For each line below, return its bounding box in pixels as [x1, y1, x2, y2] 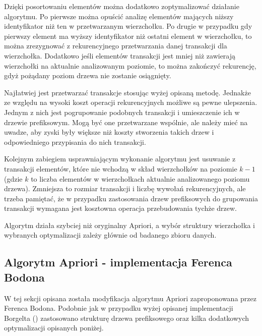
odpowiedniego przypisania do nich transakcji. [4, 136, 146, 147]
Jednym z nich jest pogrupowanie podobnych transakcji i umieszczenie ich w [4, 106, 240, 117]
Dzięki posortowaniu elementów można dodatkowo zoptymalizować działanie [4, 1, 239, 11]
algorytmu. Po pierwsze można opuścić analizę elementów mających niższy [4, 11, 234, 21]
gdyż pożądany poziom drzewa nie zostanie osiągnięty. [4, 70, 171, 81]
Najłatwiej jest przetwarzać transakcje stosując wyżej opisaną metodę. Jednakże [4, 87, 251, 97]
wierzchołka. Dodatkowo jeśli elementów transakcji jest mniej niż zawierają [4, 50, 236, 61]
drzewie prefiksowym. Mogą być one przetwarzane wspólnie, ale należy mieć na [4, 117, 248, 127]
